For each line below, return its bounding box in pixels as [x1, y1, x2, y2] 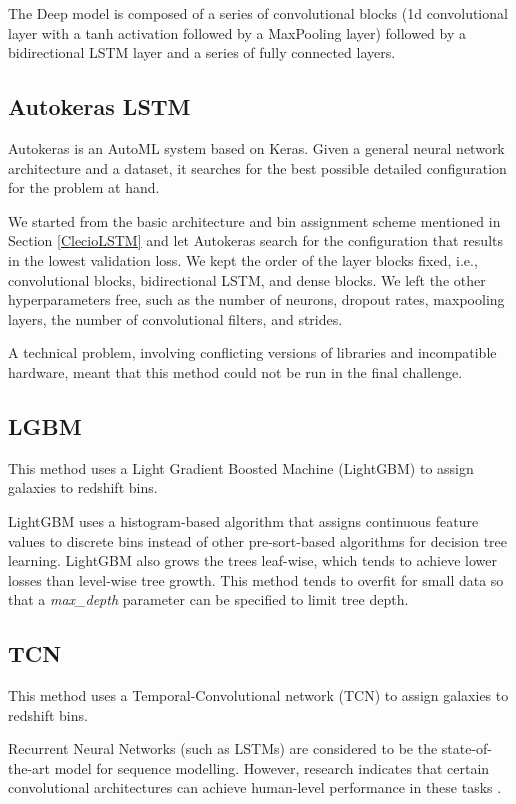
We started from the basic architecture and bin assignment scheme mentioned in [8, 210, 501, 231]
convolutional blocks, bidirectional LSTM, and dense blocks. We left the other [8, 269, 486, 290]
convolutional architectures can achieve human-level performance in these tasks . [8, 777, 502, 798]
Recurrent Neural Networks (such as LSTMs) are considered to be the [8, 738, 438, 759]
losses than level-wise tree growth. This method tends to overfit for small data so [8, 569, 504, 590]
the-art [8, 757, 51, 778]
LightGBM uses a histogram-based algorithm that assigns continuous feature [8, 510, 479, 531]
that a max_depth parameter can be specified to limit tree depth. [8, 589, 409, 610]
